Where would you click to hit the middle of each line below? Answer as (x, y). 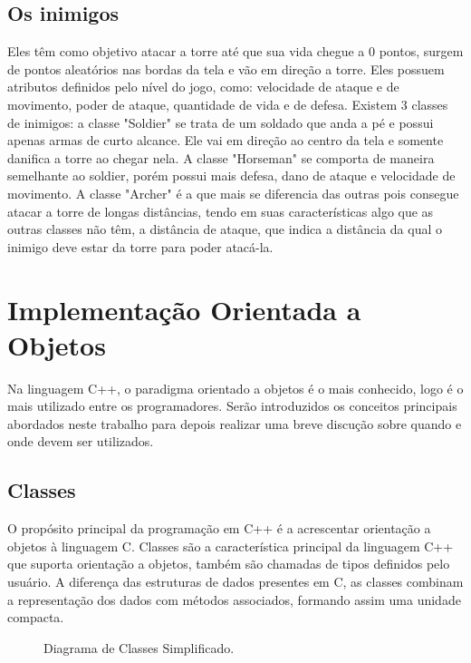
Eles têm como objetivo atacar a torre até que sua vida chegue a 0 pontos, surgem (235, 51)
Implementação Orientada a (184, 309)
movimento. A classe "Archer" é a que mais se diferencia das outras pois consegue (233, 193)
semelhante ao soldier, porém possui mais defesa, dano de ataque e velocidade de (231, 175)
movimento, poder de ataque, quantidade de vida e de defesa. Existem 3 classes (228, 104)
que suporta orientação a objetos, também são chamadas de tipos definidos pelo (229, 564)
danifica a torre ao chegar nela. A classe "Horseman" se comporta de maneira (221, 157)
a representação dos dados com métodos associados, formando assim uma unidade (234, 599)
